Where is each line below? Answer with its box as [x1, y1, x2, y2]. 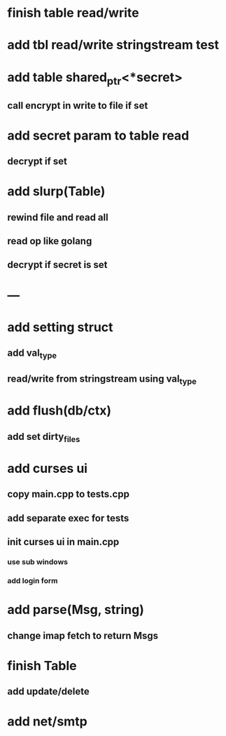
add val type [7, 347, 57, 361]
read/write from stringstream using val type [7, 373, 197, 387]
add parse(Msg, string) [7, 602, 145, 618]
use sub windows [7, 557, 69, 567]
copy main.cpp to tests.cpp [7, 488, 129, 500]
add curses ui [7, 460, 88, 476]
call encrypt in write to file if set [7, 100, 148, 112]
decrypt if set [7, 156, 68, 168]
